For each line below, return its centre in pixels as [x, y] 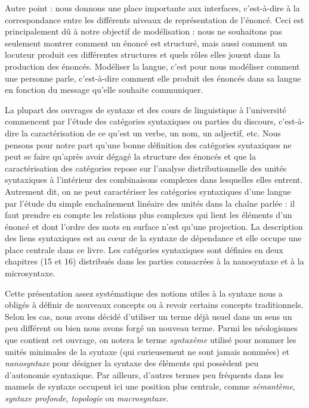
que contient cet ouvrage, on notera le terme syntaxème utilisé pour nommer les [151, 340]
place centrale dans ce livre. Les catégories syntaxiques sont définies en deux [144, 249]
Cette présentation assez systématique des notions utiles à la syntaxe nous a [144, 293]
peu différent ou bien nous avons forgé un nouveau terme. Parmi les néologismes [151, 328]
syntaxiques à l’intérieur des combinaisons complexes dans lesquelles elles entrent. [154, 180]
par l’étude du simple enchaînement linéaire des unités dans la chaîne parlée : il [150, 203]
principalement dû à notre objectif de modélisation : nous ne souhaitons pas [143, 31]
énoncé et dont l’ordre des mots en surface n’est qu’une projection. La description [154, 226]
